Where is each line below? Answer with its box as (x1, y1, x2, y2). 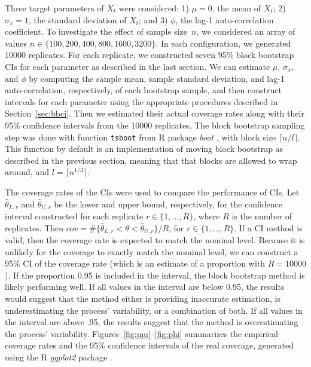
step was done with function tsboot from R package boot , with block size (5, 130, 276, 143)
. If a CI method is (234, 221, 303, 234)
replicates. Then (5, 221, 64, 234)
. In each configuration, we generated (155, 36, 291, 49)
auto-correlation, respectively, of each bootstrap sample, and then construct (5, 84, 282, 96)
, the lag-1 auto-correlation (175, 13, 274, 26)
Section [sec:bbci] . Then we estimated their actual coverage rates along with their (5, 107, 304, 120)
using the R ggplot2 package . (5, 351, 112, 363)
